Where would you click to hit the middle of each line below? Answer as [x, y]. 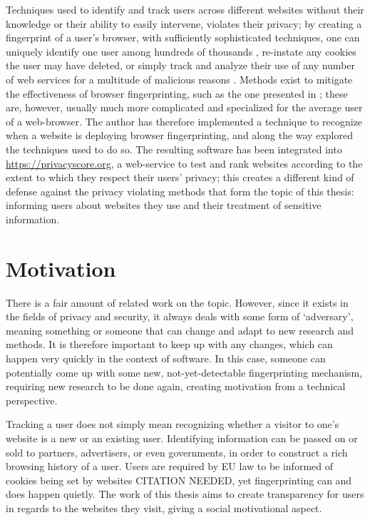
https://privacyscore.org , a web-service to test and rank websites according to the [184, 163]
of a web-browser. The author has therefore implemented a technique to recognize [184, 121]
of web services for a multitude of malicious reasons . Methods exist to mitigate [179, 79]
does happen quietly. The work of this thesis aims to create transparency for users [185, 494]
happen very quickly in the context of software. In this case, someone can [166, 358]
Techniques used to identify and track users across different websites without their [185, 9]
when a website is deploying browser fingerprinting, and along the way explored [179, 135]
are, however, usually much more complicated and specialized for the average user [184, 107]
